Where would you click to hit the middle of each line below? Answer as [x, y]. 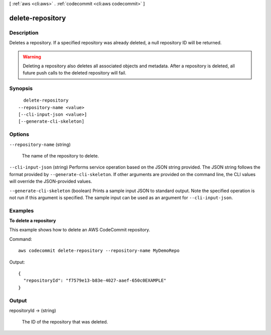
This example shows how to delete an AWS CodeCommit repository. [80, 230]
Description [24, 33]
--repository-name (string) [40, 144]
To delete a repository [33, 221]
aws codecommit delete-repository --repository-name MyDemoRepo [99, 251]
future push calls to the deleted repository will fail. [75, 73]
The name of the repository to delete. [60, 155]
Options [19, 134]
